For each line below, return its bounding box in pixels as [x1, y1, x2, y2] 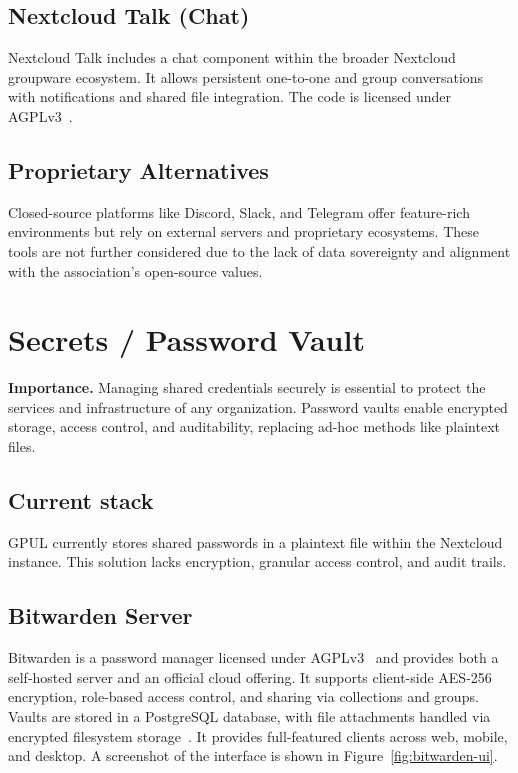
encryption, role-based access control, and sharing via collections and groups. [8, 686, 479, 707]
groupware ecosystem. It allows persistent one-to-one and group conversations [8, 66, 484, 87]
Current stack [8, 485, 154, 516]
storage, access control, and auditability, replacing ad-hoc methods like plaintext [8, 416, 500, 437]
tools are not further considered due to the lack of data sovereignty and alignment [8, 240, 511, 261]
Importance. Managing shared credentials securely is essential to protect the [8, 377, 486, 398]
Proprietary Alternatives [8, 154, 269, 185]
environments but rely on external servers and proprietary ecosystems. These [8, 221, 479, 242]
